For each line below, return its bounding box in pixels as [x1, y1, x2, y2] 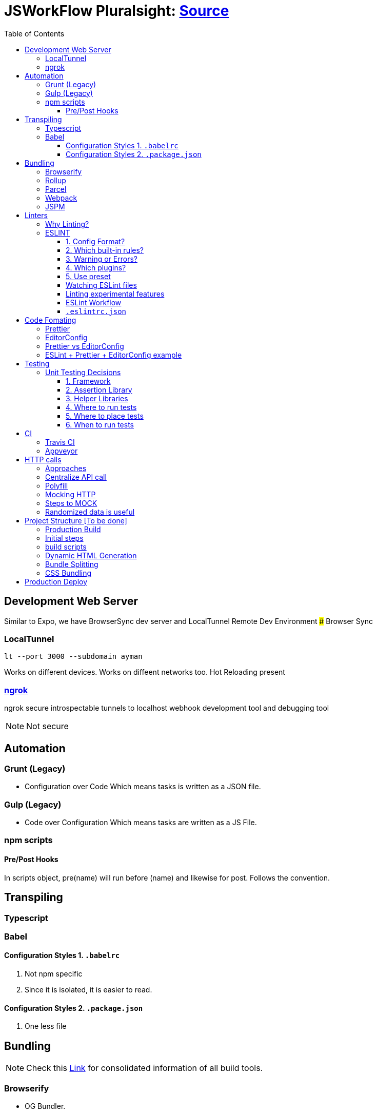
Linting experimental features [66, 289, 165, 298]
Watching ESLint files [66, 280, 137, 289]
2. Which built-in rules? [66, 245, 144, 255]
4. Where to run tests [66, 402, 137, 412]
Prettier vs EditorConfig [45, 341, 124, 350]
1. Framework [66, 376, 111, 385]
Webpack [45, 193, 77, 202]
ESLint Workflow [66, 298, 122, 307]
